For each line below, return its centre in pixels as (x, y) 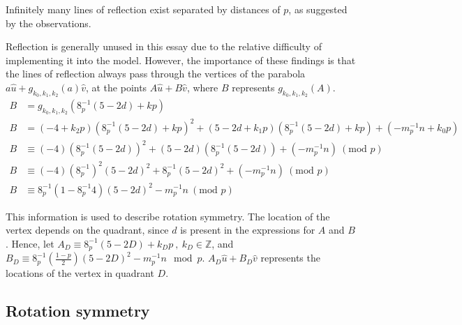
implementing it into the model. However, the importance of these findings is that (181, 60)
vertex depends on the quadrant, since (87, 230)
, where (202, 87)
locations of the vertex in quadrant (80, 273)
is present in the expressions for (248, 230)
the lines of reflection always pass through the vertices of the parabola (156, 74)
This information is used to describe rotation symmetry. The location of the (168, 216)
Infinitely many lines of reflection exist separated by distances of (143, 9)
